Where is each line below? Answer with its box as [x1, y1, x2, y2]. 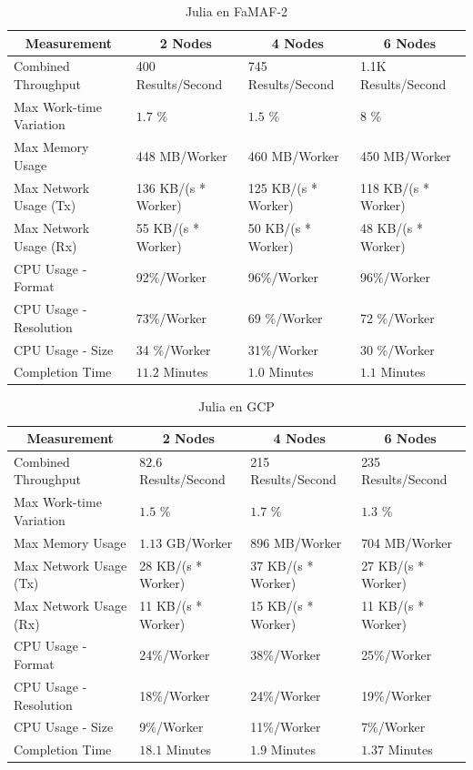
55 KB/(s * [136, 218, 199, 238]
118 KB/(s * [359, 177, 429, 197]
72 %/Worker [359, 308, 435, 327]
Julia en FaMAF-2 [185, 2, 288, 20]
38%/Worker [250, 645, 321, 664]
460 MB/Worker [247, 147, 339, 166]
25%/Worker [361, 645, 432, 664]
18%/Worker [139, 685, 210, 704]
